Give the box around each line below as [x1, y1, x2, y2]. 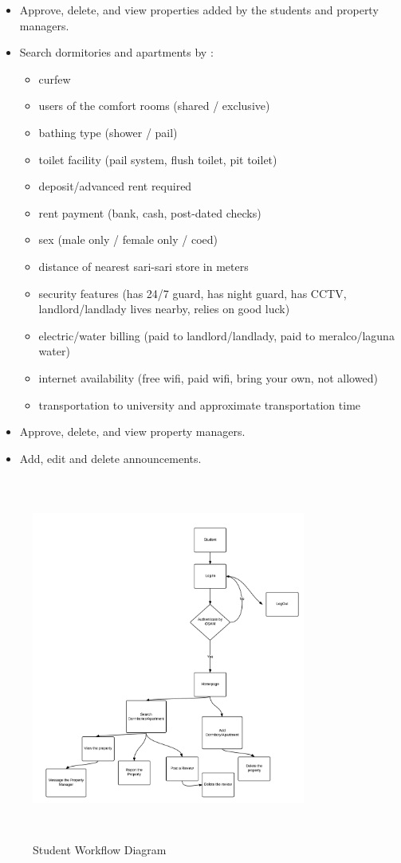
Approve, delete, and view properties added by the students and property [19, 2, 379, 18]
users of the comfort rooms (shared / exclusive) [38, 97, 270, 114]
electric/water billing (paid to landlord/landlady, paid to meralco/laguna [38, 327, 395, 343]
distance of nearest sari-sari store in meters [38, 257, 249, 274]
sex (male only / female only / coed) [38, 231, 218, 248]
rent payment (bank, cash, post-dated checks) [38, 204, 261, 221]
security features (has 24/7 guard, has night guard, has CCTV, [38, 284, 347, 301]
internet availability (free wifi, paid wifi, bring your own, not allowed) [38, 369, 378, 386]
